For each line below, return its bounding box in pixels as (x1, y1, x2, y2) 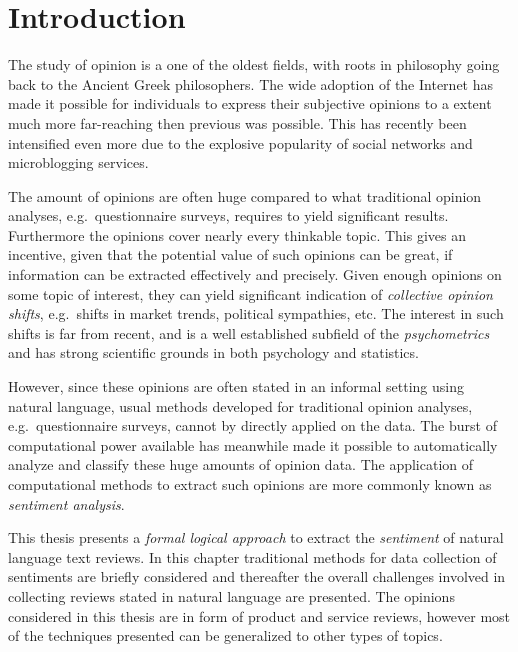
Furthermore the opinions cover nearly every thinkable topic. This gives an (8, 224, 467, 245)
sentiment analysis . (8, 493, 125, 514)
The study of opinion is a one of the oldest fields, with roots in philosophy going (8, 54, 500, 75)
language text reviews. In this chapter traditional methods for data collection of (8, 546, 497, 567)
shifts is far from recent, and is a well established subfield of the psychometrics (8, 322, 490, 343)
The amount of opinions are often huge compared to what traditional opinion (8, 185, 482, 206)
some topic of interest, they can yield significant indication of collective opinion (8, 283, 493, 304)
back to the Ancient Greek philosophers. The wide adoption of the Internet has (8, 73, 494, 94)
